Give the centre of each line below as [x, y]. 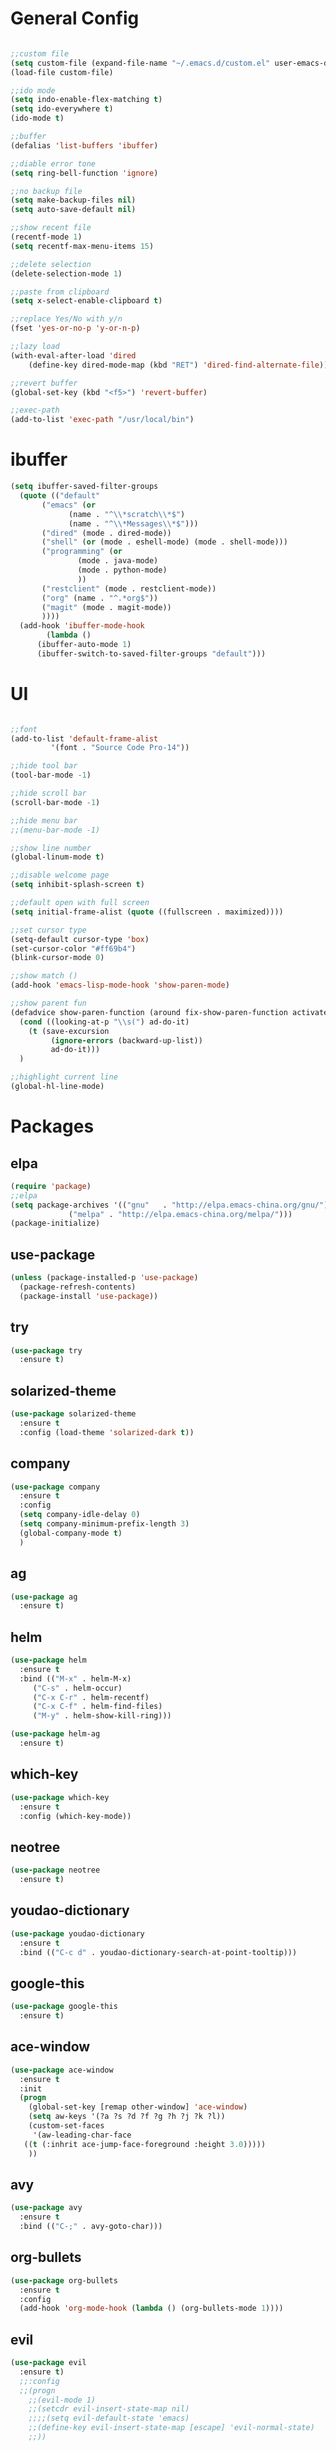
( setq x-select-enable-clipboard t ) [86, 301]
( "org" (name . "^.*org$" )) [100, 598]
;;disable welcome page [60, 875]
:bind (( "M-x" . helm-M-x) [75, 1678]
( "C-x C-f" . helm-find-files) [97, 1707]
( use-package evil [48, 2363]
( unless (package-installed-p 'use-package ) [104, 1278]
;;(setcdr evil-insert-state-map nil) [109, 2409]
